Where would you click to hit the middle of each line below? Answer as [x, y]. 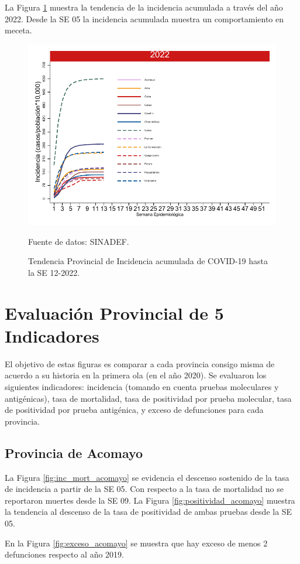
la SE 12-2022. [54, 272]
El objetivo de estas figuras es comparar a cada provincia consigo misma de [140, 363]
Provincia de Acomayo [74, 452]
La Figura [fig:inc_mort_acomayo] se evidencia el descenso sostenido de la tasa [147, 477]
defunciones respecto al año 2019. [64, 554]
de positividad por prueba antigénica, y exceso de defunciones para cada [134, 410]
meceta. [18, 30]
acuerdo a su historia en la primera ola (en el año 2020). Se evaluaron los [136, 375]
